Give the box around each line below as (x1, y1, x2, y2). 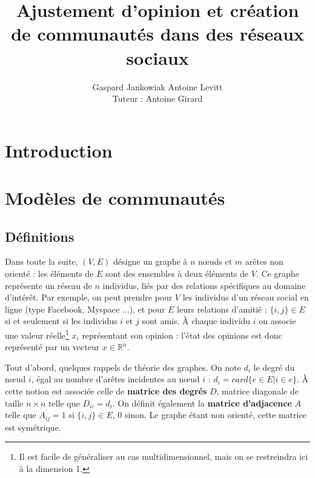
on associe (259, 314, 296, 327)
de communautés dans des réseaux (11, 21, 304, 46)
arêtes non (245, 255, 283, 268)
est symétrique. (5, 420, 61, 433)
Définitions (5, 227, 75, 245)
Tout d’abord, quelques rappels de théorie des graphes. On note (5, 360, 241, 373)
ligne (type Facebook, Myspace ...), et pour (5, 302, 165, 315)
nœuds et (198, 255, 233, 268)
